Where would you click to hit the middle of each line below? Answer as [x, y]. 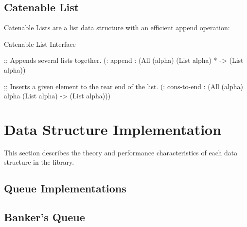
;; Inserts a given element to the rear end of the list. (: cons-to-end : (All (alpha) [123, 86]
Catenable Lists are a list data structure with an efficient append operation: [117, 28]
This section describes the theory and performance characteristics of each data [121, 152]
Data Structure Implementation [113, 129]
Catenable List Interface [40, 44]
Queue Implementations [65, 188]
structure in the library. [39, 162]
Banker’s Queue [44, 217]
